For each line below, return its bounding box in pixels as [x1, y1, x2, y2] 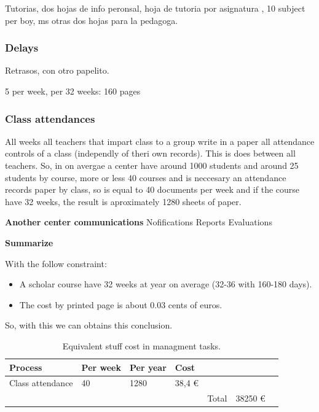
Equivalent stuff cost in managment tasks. [62, 339, 221, 352]
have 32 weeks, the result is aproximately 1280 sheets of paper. [5, 195, 242, 208]
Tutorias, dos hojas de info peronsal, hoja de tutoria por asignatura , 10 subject [5, 2, 305, 14]
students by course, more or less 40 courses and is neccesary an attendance [5, 171, 286, 184]
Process [9, 360, 42, 373]
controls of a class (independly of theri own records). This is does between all [5, 147, 296, 160]
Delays [5, 40, 39, 55]
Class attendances [5, 111, 95, 126]
